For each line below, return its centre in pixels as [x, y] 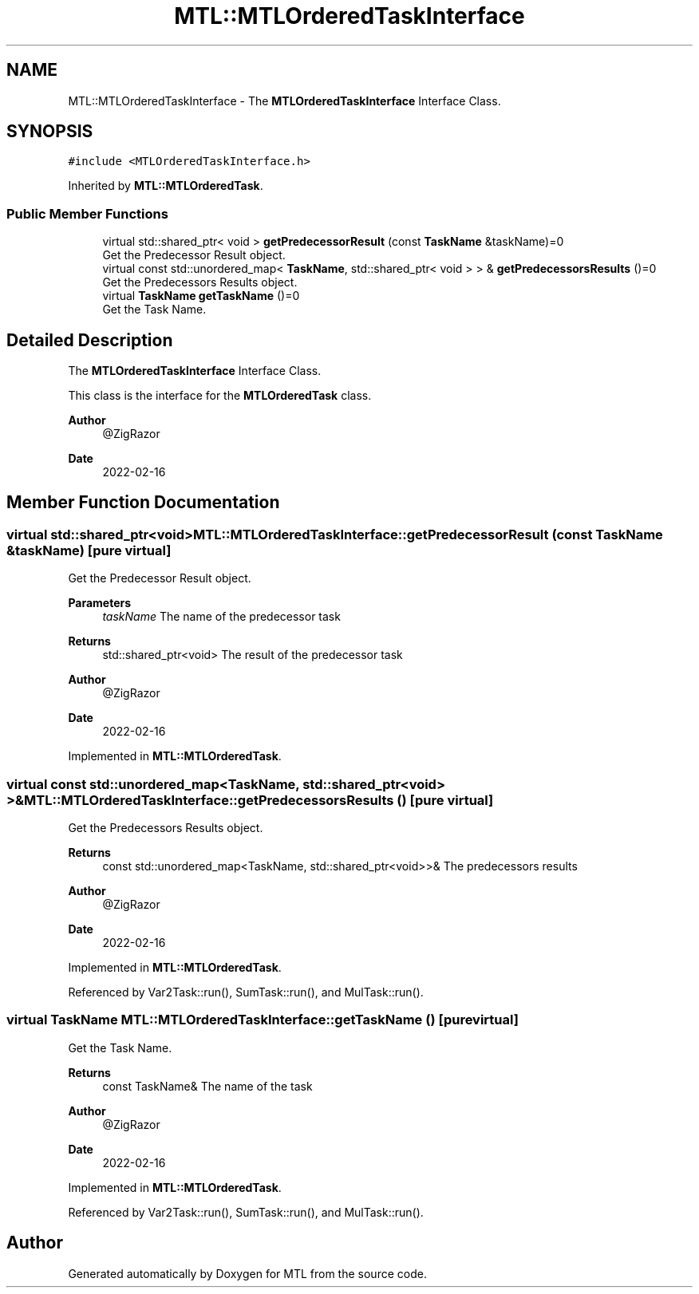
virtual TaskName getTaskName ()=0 [201, 296]
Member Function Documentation [143, 503]
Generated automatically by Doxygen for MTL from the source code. [247, 1273]
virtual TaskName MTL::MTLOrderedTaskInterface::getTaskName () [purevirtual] [263, 1020]
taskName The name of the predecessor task [221, 617]
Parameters [100, 603]
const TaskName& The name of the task [207, 1086]
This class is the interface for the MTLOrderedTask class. [220, 396]
